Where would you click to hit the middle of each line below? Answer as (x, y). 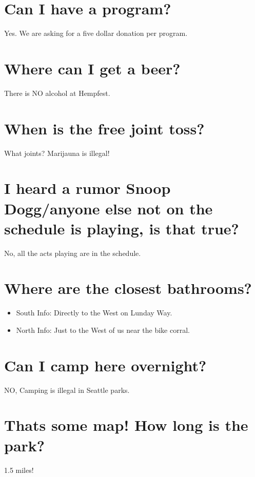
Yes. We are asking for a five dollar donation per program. (96, 33)
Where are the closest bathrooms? (128, 288)
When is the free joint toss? (104, 128)
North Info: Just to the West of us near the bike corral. (103, 330)
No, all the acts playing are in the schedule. (73, 253)
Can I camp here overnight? (105, 365)
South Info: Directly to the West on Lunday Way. (94, 313)
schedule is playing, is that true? (122, 228)
